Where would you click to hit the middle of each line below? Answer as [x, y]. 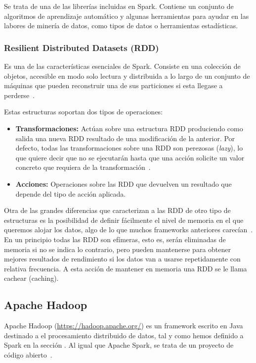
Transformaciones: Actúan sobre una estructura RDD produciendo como [129, 128]
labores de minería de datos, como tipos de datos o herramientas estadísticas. [121, 26]
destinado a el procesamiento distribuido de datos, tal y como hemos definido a [124, 335]
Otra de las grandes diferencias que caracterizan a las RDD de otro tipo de [117, 210]
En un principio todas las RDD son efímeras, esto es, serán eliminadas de [115, 239]
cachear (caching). [31, 278]
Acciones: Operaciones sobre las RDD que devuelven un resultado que [124, 183]
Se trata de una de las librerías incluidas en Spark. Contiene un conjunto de [119, 6]
